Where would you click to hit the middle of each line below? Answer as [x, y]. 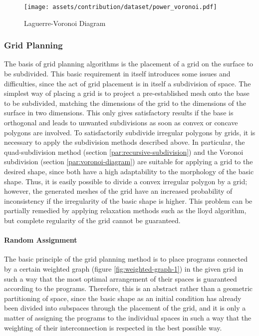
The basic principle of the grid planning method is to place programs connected [126, 259]
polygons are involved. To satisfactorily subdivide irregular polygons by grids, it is [130, 132]
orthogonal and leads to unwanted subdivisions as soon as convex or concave [121, 123]
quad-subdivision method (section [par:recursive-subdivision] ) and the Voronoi [124, 152]
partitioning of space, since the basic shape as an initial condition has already [123, 298]
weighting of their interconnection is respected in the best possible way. [113, 327]
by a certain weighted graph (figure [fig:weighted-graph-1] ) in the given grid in [124, 268]
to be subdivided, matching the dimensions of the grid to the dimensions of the [125, 103]
